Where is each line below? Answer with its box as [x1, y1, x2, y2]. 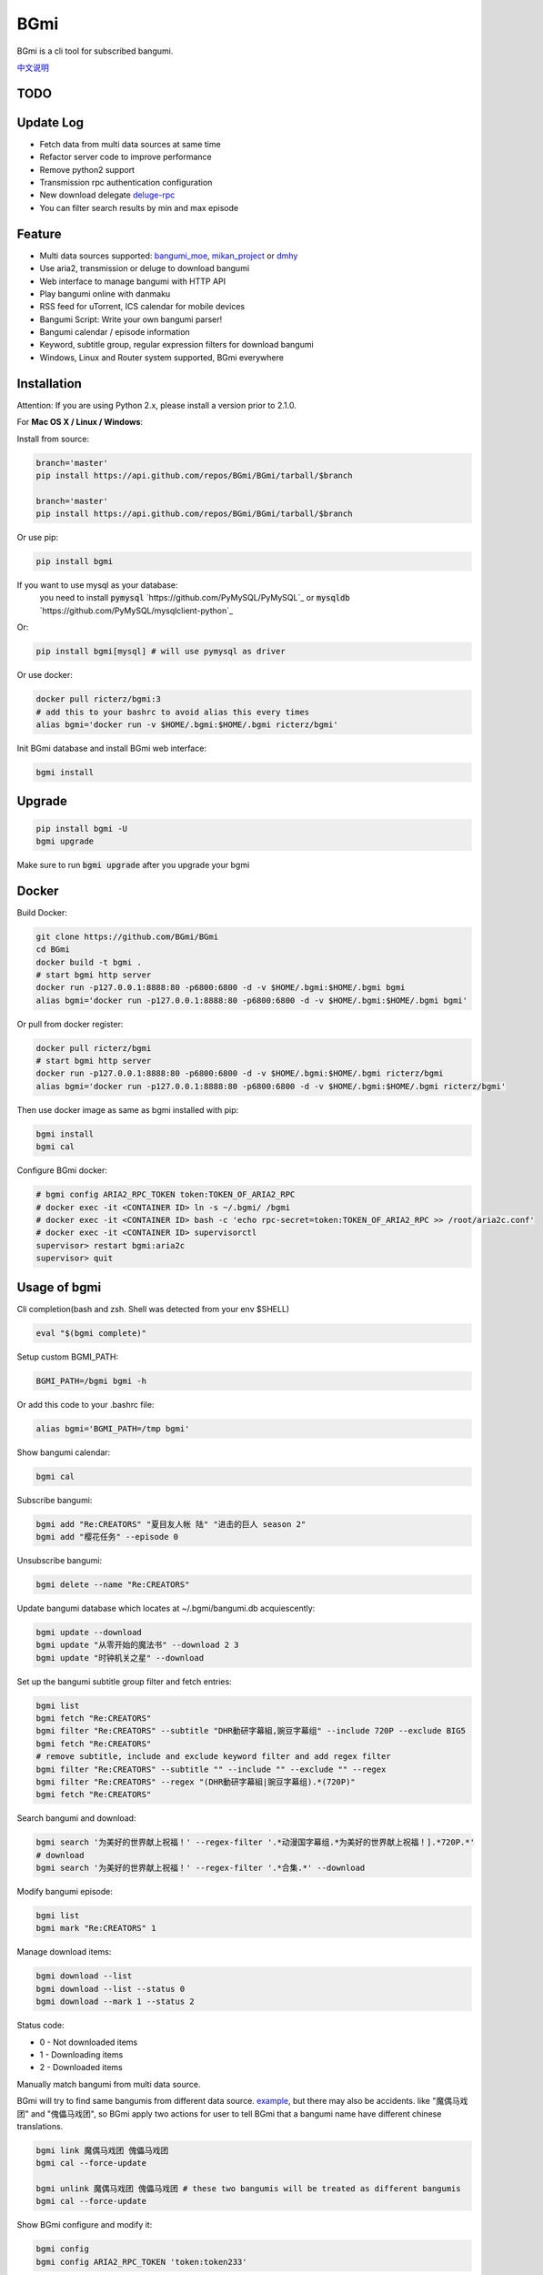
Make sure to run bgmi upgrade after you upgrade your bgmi [16, 859, 250, 870]
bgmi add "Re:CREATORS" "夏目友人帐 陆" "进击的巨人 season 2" [35, 1519, 307, 1529]
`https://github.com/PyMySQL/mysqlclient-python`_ [39, 605, 234, 616]
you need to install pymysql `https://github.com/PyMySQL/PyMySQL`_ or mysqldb [39, 592, 350, 603]
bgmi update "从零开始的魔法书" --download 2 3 [35, 1640, 240, 1651]
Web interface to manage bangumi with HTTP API [39, 276, 226, 287]
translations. [16, 2120, 64, 2131]
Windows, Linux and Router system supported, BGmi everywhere [39, 351, 284, 363]
